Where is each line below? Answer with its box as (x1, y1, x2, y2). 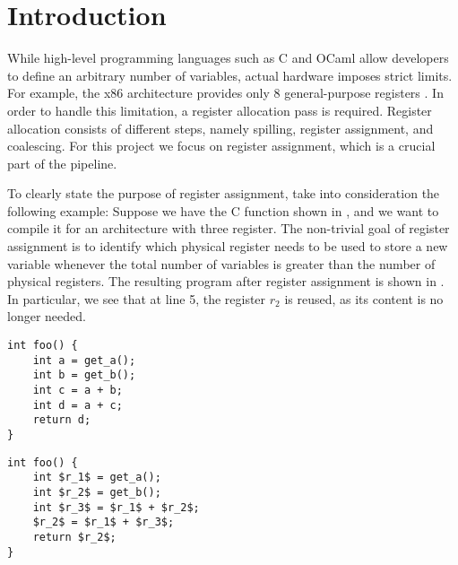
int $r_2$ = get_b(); (32, 485, 161, 499)
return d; (32, 413, 91, 427)
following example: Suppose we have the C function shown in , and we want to (7, 201, 439, 220)
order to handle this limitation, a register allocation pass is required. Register (7, 100, 432, 119)
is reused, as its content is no (284, 289, 444, 308)
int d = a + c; (32, 398, 123, 412)
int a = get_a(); (32, 353, 136, 367)
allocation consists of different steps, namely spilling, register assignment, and (7, 118, 434, 137)
